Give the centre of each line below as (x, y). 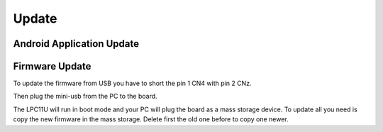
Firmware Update (52, 66)
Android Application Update (76, 44)
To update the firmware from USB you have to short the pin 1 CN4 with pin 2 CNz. (132, 83)
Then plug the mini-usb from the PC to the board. (85, 97)
